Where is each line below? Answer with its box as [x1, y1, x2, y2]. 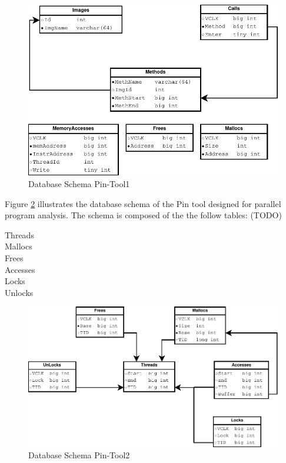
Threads [5, 228, 34, 241]
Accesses [5, 263, 35, 275]
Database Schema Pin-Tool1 [28, 178, 130, 190]
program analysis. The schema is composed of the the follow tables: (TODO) [5, 209, 282, 221]
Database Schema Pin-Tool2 [28, 449, 130, 461]
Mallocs [5, 240, 32, 252]
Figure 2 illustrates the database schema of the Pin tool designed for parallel [5, 197, 281, 209]
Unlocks [5, 286, 34, 298]
